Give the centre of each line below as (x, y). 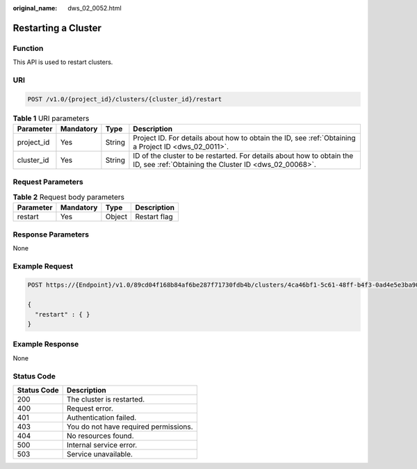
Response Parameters (51, 234)
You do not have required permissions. (130, 427)
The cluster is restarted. (106, 399)
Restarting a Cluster (57, 28)
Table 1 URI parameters (51, 118)
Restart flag (154, 217)
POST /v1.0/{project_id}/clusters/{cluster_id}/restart (125, 99)
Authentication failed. (101, 418)
